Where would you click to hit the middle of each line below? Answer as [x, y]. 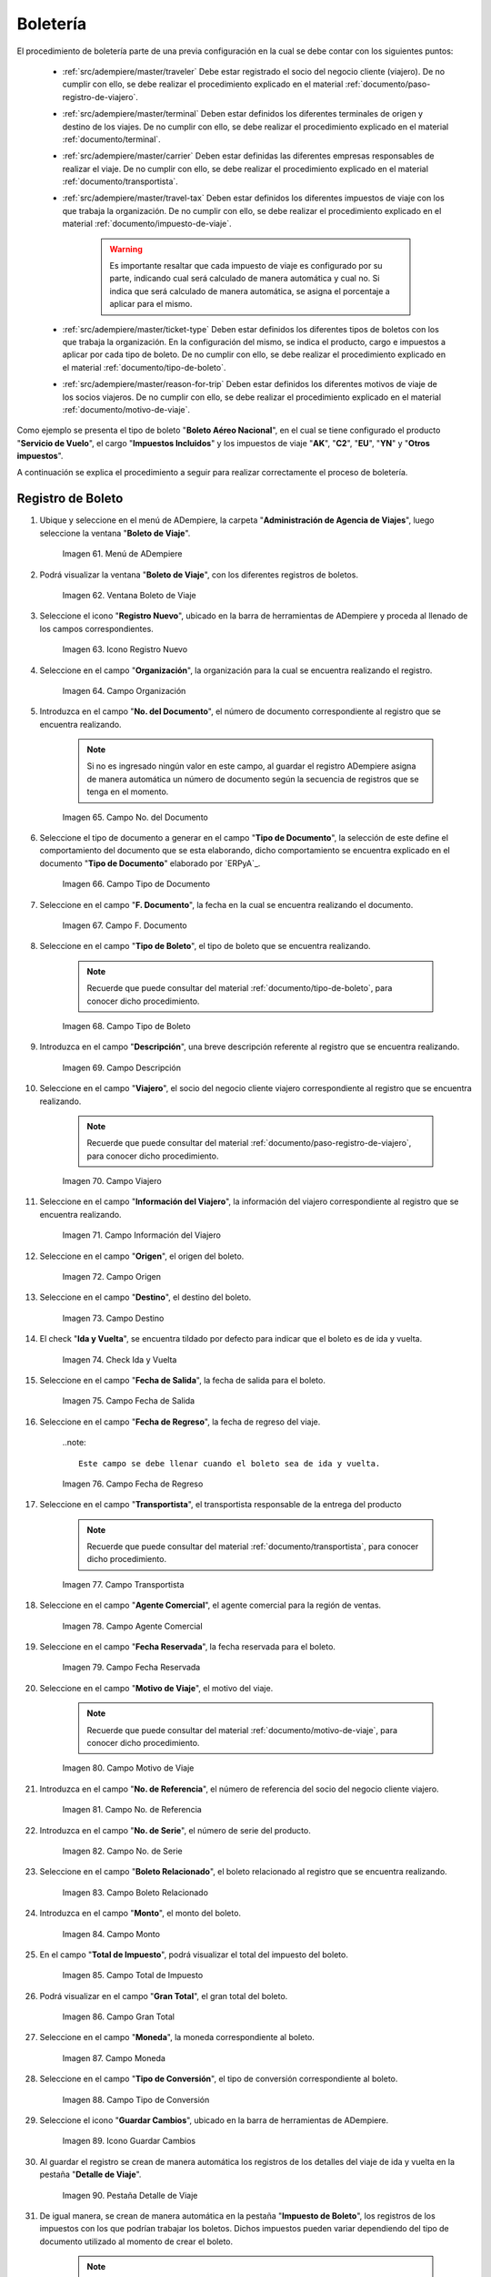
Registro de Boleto [70, 499]
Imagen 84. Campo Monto [111, 1934]
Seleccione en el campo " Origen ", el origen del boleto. [142, 1256]
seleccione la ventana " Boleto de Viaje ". [115, 533]
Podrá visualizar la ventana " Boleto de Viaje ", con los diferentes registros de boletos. [199, 575]
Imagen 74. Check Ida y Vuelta [120, 1359]
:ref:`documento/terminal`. [111, 139]
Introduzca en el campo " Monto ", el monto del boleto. [140, 1914]
